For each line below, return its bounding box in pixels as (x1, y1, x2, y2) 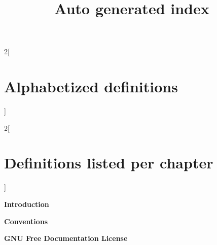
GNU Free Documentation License (4, 233, 128, 243)
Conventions (4, 216, 48, 226)
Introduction (4, 199, 49, 209)
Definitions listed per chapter (4, 152, 213, 173)
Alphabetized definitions (4, 76, 178, 97)
